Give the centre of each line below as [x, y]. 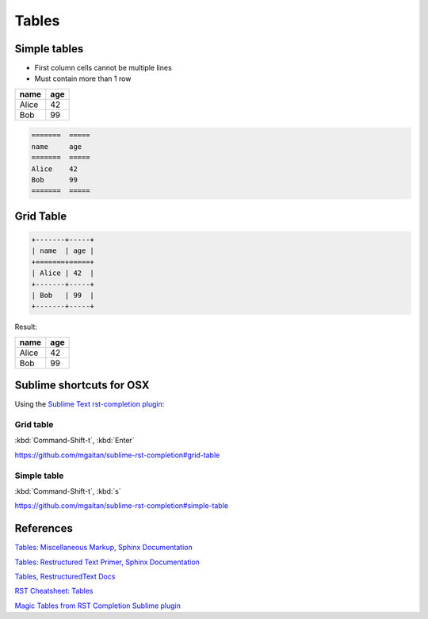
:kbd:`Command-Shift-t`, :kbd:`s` [68, 491]
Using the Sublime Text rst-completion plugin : [90, 404]
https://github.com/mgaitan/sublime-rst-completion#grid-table [117, 455]
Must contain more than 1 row [83, 78]
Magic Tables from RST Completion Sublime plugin [98, 606]
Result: [26, 327]
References [44, 528]
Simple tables [49, 49]
